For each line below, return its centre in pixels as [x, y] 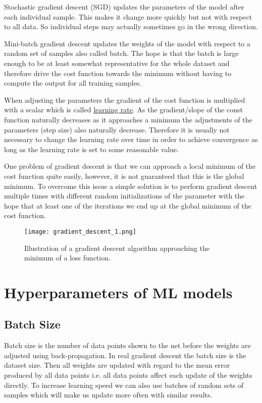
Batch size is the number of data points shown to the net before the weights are [127, 345]
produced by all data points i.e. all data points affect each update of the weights [128, 375]
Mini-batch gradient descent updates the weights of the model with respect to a [127, 43]
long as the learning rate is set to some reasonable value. [92, 149]
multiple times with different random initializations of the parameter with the [124, 196]
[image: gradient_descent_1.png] [80, 231]
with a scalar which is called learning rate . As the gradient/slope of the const [124, 110]
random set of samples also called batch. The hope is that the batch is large [121, 53]
